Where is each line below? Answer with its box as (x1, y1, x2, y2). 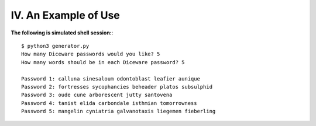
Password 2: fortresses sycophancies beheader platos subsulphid (21, 83, 213, 90)
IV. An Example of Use (11, 9, 120, 22)
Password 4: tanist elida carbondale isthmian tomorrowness (21, 100, 197, 106)
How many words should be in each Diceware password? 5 (21, 59, 185, 65)
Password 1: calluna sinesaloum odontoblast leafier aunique (21, 75, 200, 82)
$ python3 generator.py (21, 43, 90, 49)
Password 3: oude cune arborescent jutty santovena (21, 92, 173, 99)
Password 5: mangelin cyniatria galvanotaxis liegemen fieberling (21, 108, 216, 115)
